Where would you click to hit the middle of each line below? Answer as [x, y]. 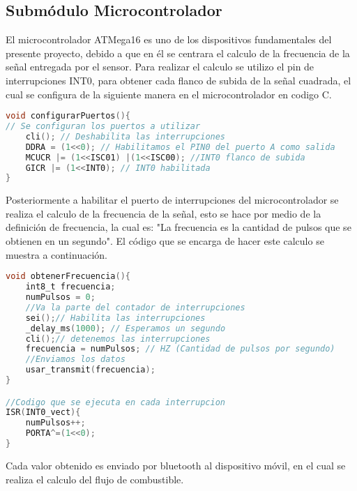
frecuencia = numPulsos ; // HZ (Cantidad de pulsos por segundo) [180, 349]
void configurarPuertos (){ [68, 116]
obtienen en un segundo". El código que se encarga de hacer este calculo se [165, 241]
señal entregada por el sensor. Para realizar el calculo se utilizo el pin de [160, 67]
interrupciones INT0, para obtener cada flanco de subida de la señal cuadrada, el [178, 80]
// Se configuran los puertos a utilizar [103, 127]
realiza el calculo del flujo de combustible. [95, 479]
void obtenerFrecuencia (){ [68, 277]
